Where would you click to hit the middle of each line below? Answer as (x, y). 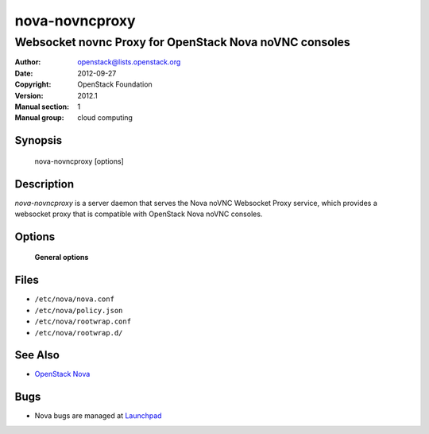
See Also (37, 355)
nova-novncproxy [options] (79, 161)
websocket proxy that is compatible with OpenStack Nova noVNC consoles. (139, 214)
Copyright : (33, 84)
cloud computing (105, 118)
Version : (29, 95)
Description (44, 184)
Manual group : (39, 118)
